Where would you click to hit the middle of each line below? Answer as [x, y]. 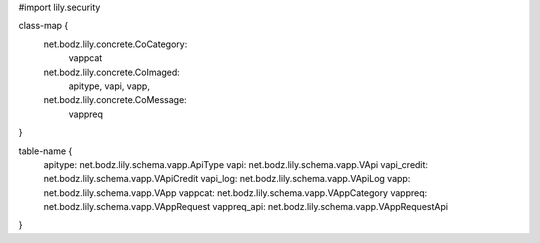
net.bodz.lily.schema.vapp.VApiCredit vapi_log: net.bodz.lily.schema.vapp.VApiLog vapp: [227, 179]
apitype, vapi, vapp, [109, 86]
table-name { [45, 151]
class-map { [43, 26]
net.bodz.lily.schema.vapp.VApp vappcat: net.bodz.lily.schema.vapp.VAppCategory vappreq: [235, 192]
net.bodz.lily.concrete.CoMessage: [115, 100]
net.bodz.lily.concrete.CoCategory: [115, 44]
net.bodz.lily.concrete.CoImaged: [111, 72]
